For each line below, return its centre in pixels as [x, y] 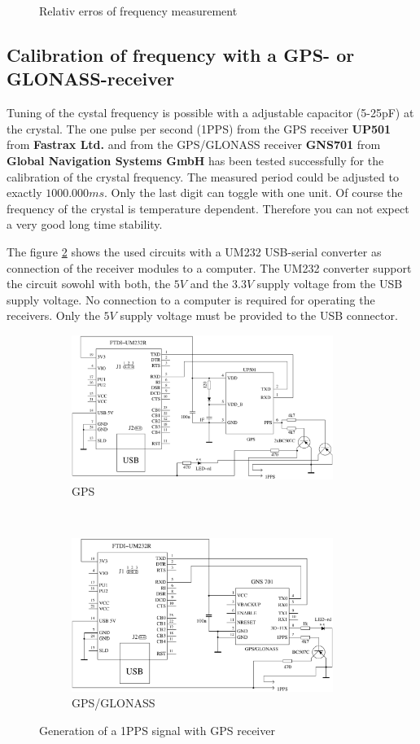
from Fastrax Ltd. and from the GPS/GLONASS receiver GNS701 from [194, 144]
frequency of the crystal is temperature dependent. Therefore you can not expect [208, 208]
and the [209, 284]
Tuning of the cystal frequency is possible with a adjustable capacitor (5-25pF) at [210, 113]
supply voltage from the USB [330, 284]
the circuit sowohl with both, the [89, 284]
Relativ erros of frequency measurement [138, 11]
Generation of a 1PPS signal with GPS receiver [157, 730]
